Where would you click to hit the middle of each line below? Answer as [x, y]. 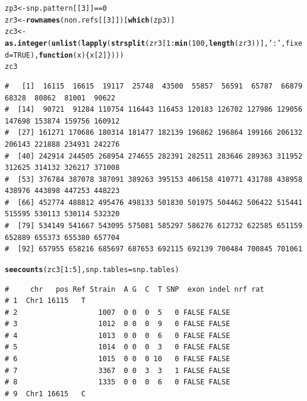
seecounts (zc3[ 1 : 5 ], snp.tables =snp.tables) [92, 269]
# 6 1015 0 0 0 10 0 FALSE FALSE [118, 359]
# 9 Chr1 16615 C [45, 394]
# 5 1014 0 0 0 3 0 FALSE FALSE [118, 347]
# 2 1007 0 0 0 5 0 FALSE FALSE [118, 312]
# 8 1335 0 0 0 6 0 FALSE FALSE [118, 382]
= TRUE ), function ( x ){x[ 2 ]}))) [67, 55]
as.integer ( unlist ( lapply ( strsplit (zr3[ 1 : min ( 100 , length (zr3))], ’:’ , [145, 43]
